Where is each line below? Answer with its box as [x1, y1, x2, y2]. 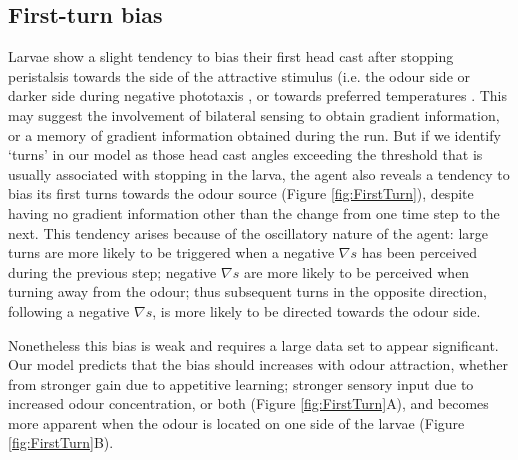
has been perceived [361, 242, 477, 263]
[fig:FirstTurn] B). [8, 432, 114, 453]
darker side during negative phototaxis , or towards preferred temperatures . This [8, 85, 507, 106]
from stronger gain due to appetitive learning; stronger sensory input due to [8, 373, 474, 394]
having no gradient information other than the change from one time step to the [8, 202, 500, 223]
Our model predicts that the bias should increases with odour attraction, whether [8, 354, 508, 375]
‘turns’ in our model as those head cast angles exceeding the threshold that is [8, 144, 483, 165]
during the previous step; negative [8, 261, 217, 282]
